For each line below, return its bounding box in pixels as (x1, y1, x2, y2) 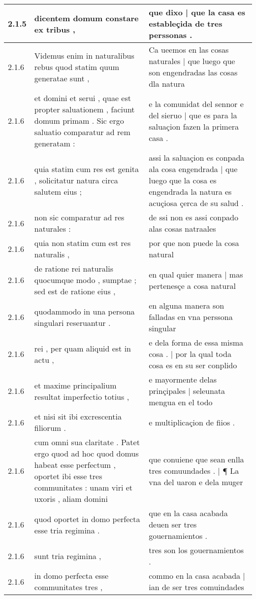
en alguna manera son (149, 300, 224, 311)
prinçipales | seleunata (149, 385, 225, 396)
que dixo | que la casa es (149, 6, 246, 18)
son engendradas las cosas (149, 67, 238, 78)
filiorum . (34, 422, 66, 433)
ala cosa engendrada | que (149, 163, 238, 175)
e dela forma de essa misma (149, 337, 244, 348)
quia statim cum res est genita (34, 163, 139, 175)
